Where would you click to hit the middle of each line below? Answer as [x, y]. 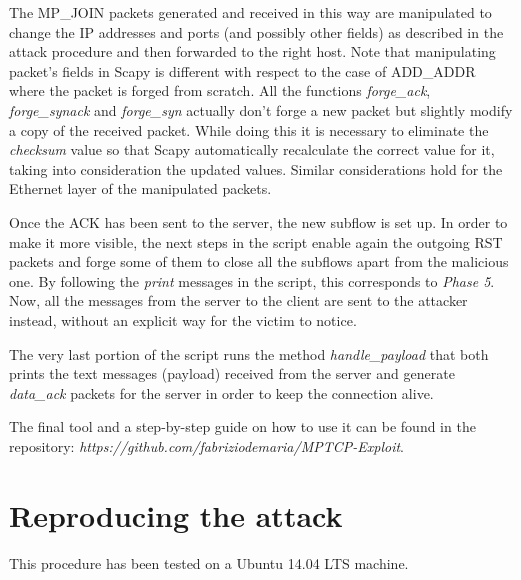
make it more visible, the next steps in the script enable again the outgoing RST [256, 241]
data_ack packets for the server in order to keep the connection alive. [221, 392]
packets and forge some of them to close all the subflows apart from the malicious [259, 261]
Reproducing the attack [176, 514]
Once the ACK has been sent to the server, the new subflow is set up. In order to [258, 221]
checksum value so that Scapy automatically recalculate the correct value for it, [252, 149]
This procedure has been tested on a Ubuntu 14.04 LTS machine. [209, 562]
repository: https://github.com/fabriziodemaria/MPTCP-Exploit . [206, 445]
